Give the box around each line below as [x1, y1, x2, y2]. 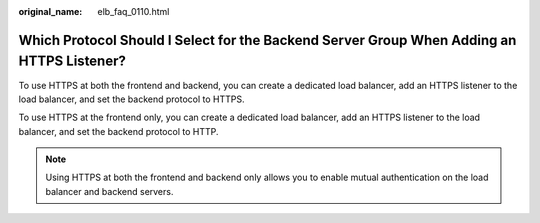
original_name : [18, 6, 83, 17]
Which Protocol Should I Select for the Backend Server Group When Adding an [18, 31, 517, 49]
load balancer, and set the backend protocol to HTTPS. [18, 93, 245, 105]
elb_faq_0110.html [97, 6, 170, 17]
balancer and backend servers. [45, 185, 174, 197]
